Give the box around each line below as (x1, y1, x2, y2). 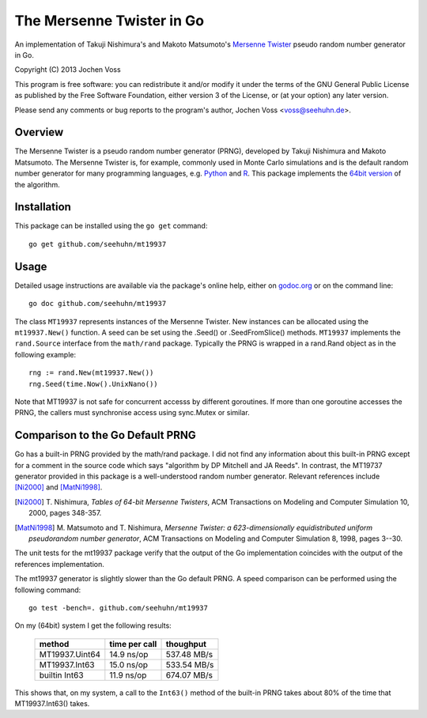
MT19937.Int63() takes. (14, 699, 90, 709)
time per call (109, 638, 157, 649)
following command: (14, 585, 81, 595)
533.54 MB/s (165, 659, 214, 670)
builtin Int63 (39, 669, 84, 680)
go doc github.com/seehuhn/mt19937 (28, 299, 167, 308)
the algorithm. (14, 179, 61, 189)
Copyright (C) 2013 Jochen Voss (14, 65, 122, 74)
